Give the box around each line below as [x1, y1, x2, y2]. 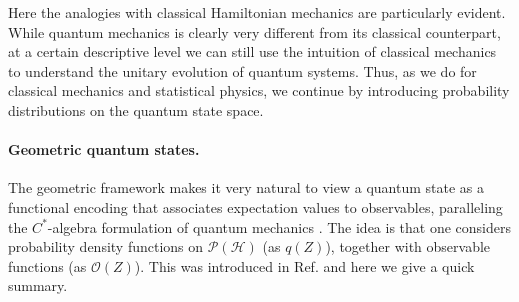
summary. [8, 275, 68, 296]
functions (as [8, 255, 87, 276]
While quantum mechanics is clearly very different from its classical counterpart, [8, 21, 501, 42]
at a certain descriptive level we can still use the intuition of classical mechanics [8, 41, 497, 62]
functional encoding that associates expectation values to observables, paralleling [8, 196, 503, 217]
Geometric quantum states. [8, 139, 200, 160]
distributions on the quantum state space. [8, 99, 264, 120]
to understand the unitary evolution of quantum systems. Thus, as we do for [8, 60, 477, 81]
